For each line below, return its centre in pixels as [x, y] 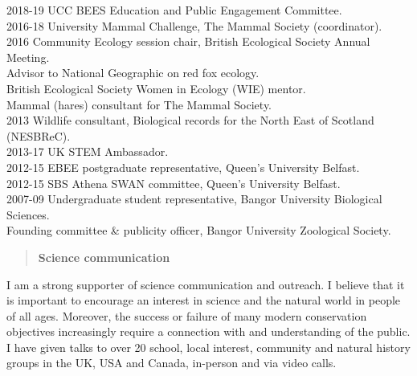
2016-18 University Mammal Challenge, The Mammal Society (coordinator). [194, 25]
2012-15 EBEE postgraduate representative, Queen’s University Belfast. [183, 167]
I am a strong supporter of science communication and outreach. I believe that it [206, 284]
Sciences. [28, 214]
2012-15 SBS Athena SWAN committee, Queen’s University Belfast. [174, 183]
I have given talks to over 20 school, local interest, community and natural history [208, 347]
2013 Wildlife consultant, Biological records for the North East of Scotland [190, 120]
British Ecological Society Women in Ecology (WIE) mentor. [156, 88]
